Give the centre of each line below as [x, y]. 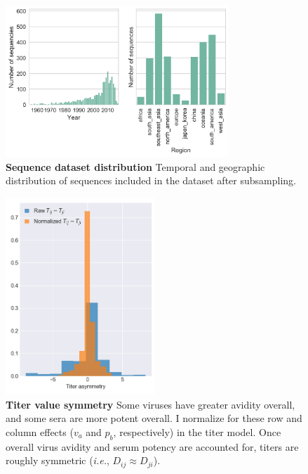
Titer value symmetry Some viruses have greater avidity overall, [150, 404]
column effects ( [40, 431]
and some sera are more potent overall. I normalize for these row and [154, 418]
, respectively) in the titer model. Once [197, 431]
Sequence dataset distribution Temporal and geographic [135, 166]
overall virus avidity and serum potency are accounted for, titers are [152, 446]
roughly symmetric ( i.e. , [58, 460]
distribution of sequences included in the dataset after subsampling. [151, 180]
